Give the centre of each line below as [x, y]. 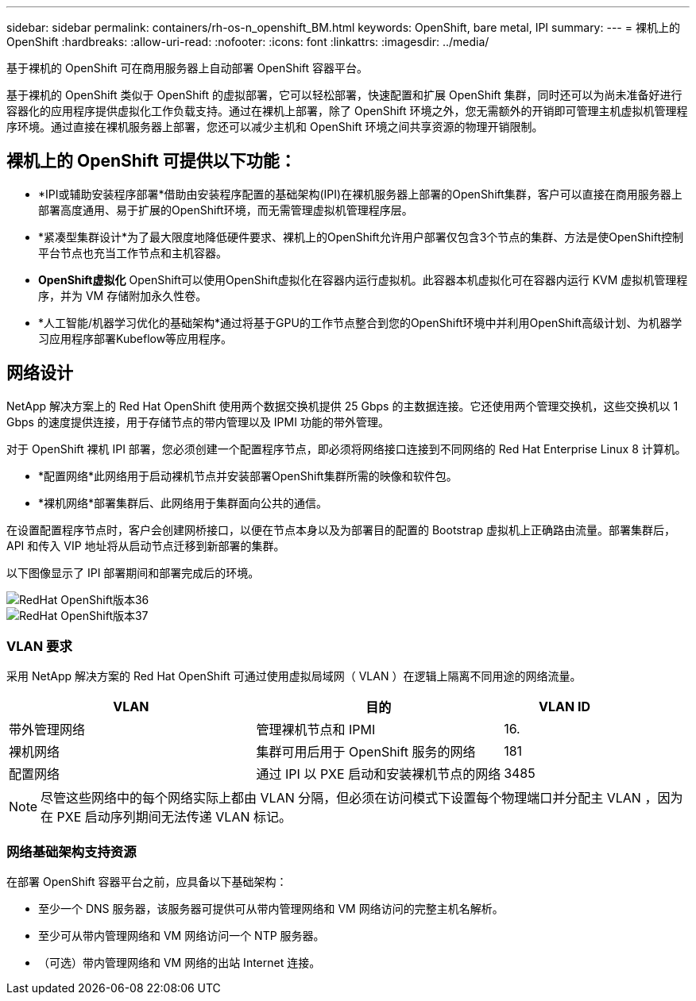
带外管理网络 [47, 730]
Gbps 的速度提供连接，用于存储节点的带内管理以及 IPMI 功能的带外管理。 [198, 422]
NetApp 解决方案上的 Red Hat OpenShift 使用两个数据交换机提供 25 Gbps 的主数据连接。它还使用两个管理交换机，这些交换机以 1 [342, 406]
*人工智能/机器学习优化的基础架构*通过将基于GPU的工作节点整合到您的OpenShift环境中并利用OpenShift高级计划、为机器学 [360, 322]
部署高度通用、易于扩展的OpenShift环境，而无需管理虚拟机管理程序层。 [226, 210]
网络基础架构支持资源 [72, 851]
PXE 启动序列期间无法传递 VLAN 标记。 [174, 817]
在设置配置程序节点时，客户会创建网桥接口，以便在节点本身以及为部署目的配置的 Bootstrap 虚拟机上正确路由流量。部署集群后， [341, 529]
